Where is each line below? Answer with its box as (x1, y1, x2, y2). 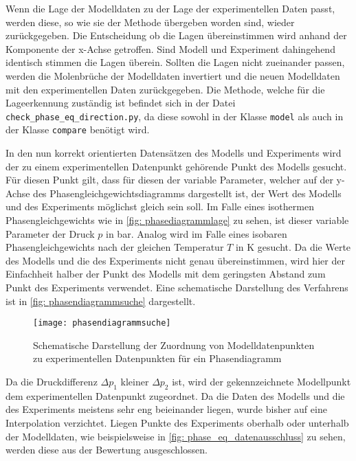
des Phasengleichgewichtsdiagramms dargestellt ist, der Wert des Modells (33, 185, 342, 200)
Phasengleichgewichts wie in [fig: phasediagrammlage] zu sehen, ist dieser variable (5, 213, 349, 227)
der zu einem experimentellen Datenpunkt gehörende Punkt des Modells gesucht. (5, 159, 347, 173)
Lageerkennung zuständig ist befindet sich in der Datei (5, 95, 236, 110)
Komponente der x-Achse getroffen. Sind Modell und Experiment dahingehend (5, 41, 335, 56)
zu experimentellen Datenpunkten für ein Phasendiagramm (33, 351, 282, 366)
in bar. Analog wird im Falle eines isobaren (106, 226, 287, 240)
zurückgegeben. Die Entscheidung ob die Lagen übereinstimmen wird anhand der (5, 28, 347, 43)
